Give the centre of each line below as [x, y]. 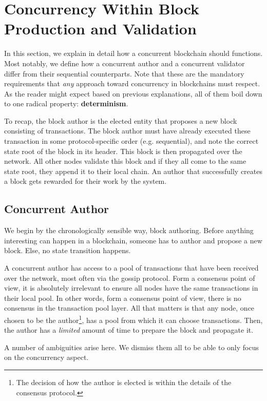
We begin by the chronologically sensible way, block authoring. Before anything [129, 230]
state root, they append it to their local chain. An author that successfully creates [133, 171]
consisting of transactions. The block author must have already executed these [127, 131]
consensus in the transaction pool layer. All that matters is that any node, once [129, 308]
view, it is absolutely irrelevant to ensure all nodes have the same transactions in [131, 288]
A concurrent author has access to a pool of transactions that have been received [131, 268]
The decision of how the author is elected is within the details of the [124, 382]
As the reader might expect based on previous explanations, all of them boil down [133, 93]
